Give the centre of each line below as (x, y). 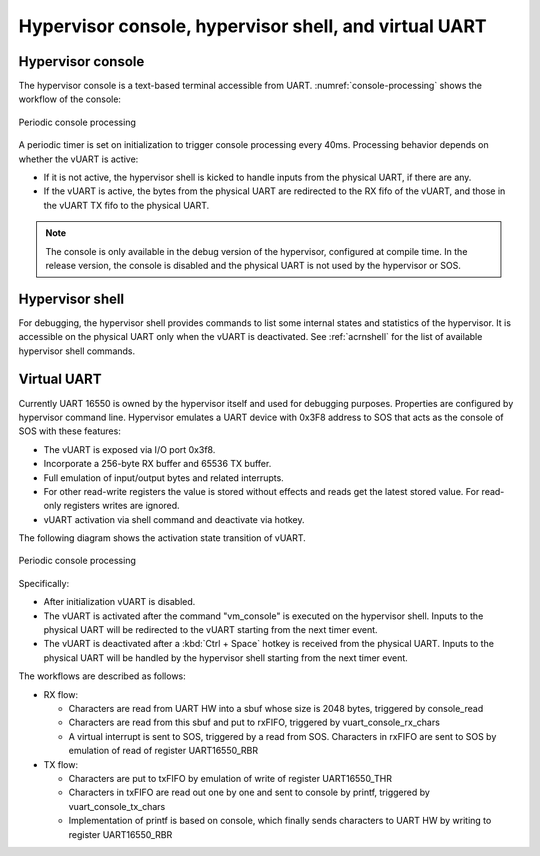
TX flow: (61, 764)
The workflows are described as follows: (102, 676)
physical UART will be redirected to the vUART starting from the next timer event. (211, 630)
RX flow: (61, 694)
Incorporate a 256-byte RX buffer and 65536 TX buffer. (157, 464)
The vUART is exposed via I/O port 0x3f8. (129, 449)
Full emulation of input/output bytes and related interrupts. (163, 477)
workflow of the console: (70, 99)
